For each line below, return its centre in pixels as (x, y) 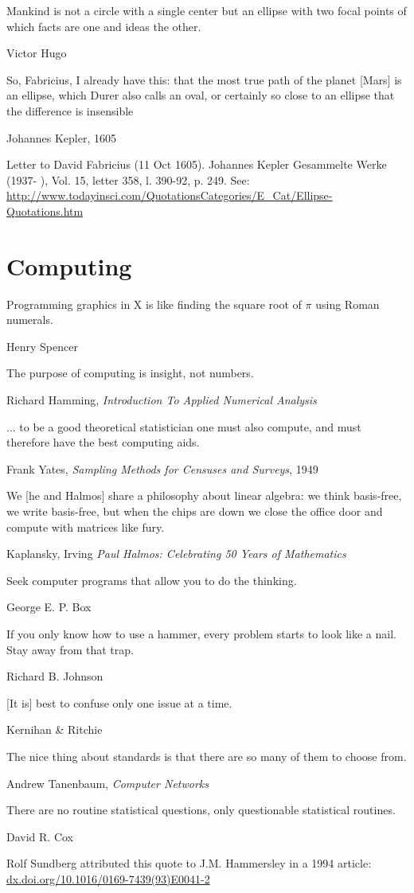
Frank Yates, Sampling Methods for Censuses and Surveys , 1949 (162, 468)
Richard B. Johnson (55, 676)
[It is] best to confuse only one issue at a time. (119, 702)
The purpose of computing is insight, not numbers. (130, 373)
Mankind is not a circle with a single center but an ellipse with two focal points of (207, 10)
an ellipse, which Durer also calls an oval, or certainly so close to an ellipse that (201, 95)
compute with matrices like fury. (86, 526)
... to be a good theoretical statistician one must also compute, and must (184, 426)
